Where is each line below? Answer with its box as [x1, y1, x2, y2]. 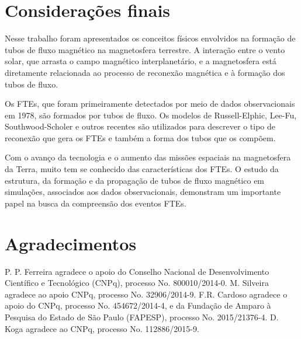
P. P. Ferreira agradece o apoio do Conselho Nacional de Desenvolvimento [5, 265, 269, 277]
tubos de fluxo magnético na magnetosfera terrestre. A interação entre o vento [5, 43, 285, 55]
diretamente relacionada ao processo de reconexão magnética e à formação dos [5, 66, 285, 78]
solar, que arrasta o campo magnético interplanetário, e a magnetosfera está [5, 55, 276, 67]
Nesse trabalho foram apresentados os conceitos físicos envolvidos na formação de [5, 32, 296, 44]
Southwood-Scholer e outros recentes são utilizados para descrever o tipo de [5, 120, 275, 132]
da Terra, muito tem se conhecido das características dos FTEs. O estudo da [5, 163, 279, 175]
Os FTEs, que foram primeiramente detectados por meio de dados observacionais [5, 97, 295, 110]
